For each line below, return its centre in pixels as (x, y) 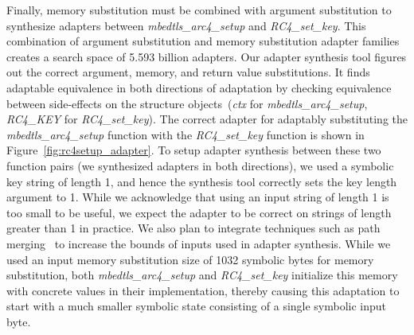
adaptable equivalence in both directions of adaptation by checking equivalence (199, 87)
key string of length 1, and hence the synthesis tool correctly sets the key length (202, 181)
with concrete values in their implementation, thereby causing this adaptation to (203, 290)
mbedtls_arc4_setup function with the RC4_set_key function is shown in (186, 134)
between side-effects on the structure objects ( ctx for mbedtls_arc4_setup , (187, 103)
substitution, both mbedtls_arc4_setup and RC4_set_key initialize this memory (202, 275)
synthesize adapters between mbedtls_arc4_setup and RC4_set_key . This (186, 25)
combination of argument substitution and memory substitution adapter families (203, 41)
